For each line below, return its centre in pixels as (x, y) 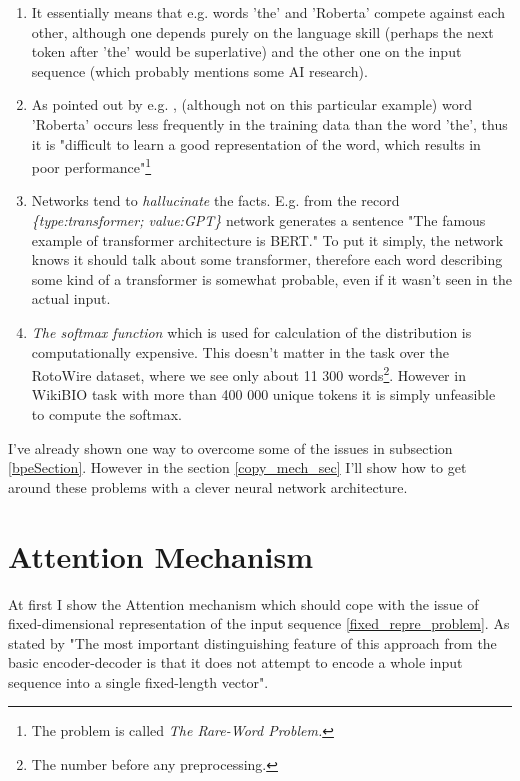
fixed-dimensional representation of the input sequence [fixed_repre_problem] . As (259, 623)
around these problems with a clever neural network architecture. (208, 486)
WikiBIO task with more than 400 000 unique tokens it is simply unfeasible (263, 394)
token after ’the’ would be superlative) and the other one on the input (246, 51)
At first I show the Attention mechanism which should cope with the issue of (243, 603)
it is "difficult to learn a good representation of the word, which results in (256, 143)
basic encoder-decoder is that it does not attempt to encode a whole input (235, 662)
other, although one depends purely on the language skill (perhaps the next (262, 31)
